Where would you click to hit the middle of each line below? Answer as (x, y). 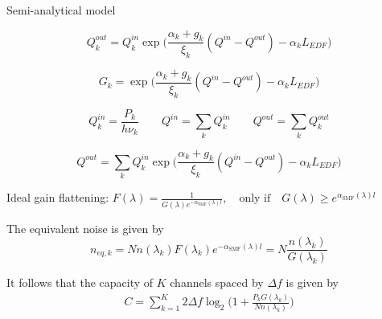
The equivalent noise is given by (85, 228)
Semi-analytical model (61, 10)
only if (255, 199)
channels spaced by (217, 282)
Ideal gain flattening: (58, 197)
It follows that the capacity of (80, 282)
